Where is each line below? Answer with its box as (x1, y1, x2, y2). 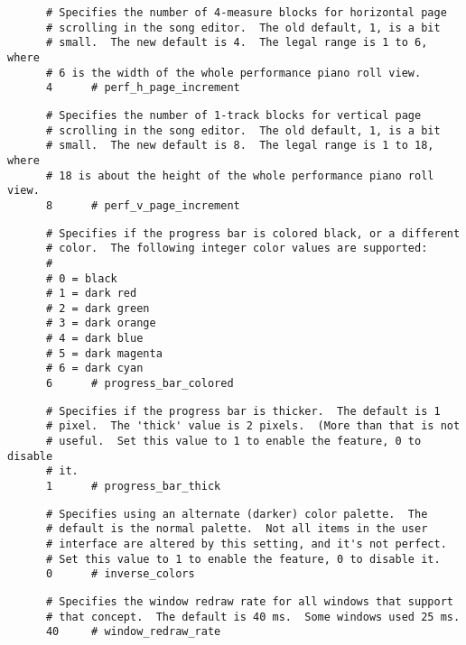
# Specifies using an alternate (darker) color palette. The (45, 507, 428, 521)
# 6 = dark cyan (45, 362, 144, 375)
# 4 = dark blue (45, 332, 144, 346)
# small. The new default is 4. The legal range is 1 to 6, (45, 36, 428, 50)
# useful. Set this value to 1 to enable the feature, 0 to (45, 435, 422, 448)
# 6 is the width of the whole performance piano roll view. (45, 66, 422, 79)
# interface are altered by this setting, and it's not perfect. (45, 538, 447, 550)
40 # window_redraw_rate (45, 625, 221, 639)
